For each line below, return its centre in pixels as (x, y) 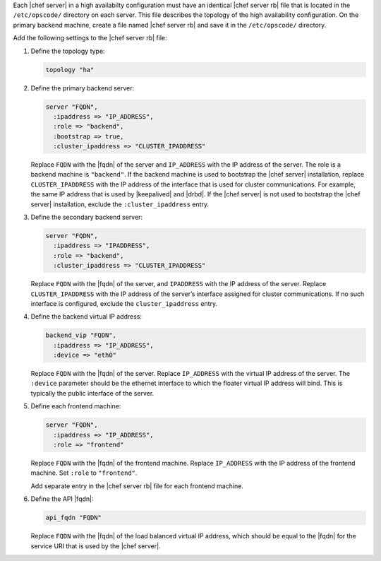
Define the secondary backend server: (87, 217)
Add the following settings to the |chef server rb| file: (90, 38)
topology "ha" (70, 70)
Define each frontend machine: (76, 406)
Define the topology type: (68, 51)
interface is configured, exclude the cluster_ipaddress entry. (124, 303)
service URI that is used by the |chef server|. (96, 546)
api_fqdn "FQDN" (74, 518)
